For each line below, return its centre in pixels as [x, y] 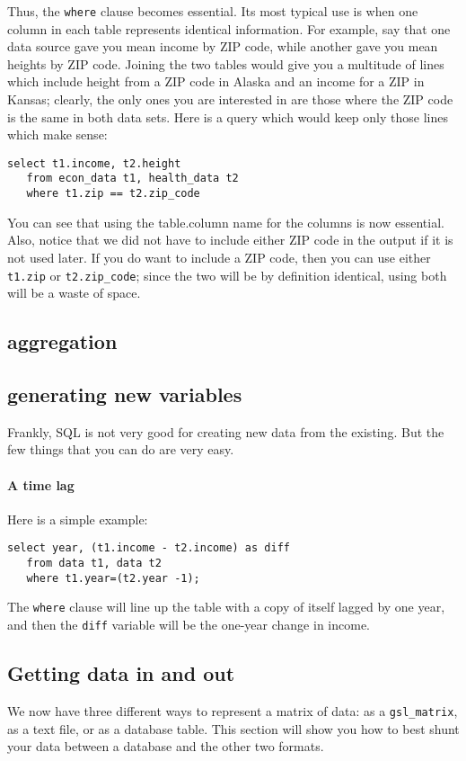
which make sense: [57, 134]
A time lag [41, 484]
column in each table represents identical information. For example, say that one [229, 28]
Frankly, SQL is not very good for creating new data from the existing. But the [226, 431]
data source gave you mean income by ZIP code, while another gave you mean [223, 46]
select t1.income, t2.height [94, 163]
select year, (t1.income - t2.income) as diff [149, 548]
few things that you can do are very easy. [121, 449]
